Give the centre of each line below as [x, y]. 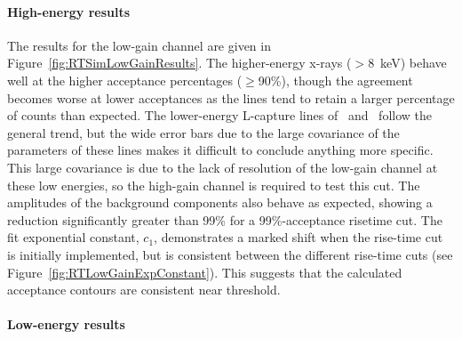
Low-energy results [66, 324]
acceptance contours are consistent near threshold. [144, 290]
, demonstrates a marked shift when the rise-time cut [299, 237]
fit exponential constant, [73, 237]
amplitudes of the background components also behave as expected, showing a [220, 202]
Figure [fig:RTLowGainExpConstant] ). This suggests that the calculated [205, 272]
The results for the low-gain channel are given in [139, 45]
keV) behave [414, 63]
